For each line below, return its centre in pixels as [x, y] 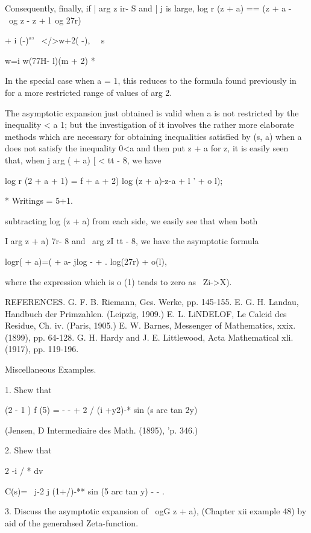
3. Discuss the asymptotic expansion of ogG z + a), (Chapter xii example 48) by [156, 511]
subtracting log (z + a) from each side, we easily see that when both [131, 220]
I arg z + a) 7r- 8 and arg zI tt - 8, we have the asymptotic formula [132, 241]
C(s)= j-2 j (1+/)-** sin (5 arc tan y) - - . [85, 490]
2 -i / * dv [24, 471]
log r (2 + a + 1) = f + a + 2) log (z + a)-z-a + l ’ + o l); [114, 180]
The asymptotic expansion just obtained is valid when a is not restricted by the [152, 112]
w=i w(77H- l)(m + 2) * [50, 60]
